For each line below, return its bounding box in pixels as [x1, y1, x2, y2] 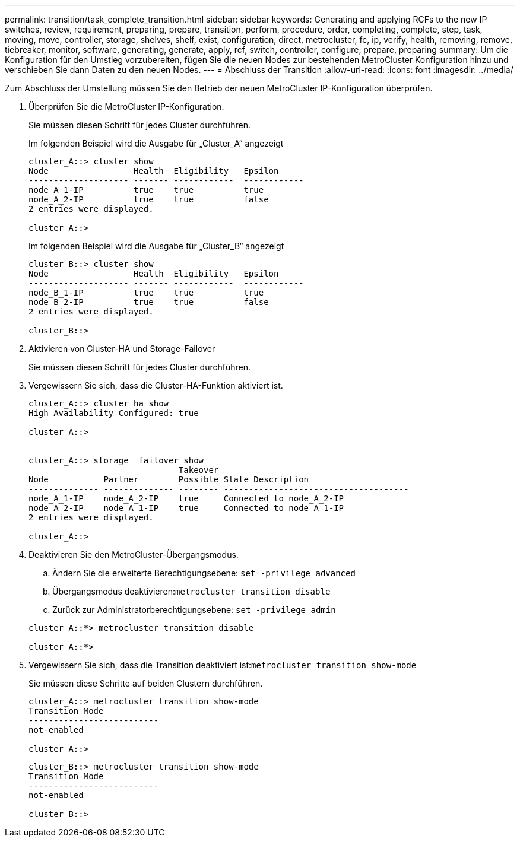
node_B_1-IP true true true [28, 288, 264, 297]
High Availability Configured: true [28, 408, 199, 418]
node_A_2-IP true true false [28, 195, 269, 204]
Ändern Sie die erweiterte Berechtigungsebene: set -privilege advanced [52, 568, 356, 578]
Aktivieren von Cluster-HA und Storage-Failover [28, 344, 215, 354]
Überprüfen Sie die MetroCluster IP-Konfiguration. [28, 101, 224, 112]
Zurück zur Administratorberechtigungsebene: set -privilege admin [52, 605, 336, 615]
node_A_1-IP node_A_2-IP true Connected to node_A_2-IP [28, 494, 344, 503]
